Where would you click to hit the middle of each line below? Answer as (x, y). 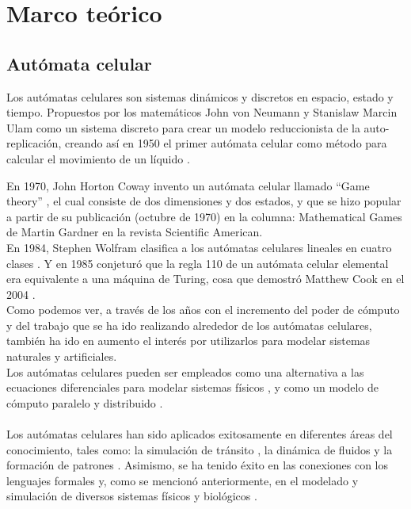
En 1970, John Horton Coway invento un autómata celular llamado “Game (188, 185)
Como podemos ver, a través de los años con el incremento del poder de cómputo (203, 310)
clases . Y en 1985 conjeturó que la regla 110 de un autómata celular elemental (198, 263)
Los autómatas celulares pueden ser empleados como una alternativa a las (185, 371)
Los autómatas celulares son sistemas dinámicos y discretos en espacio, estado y (200, 96)
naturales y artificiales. (62, 356)
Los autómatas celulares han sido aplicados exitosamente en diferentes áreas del (200, 434)
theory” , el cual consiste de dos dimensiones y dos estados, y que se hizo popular (204, 201)
